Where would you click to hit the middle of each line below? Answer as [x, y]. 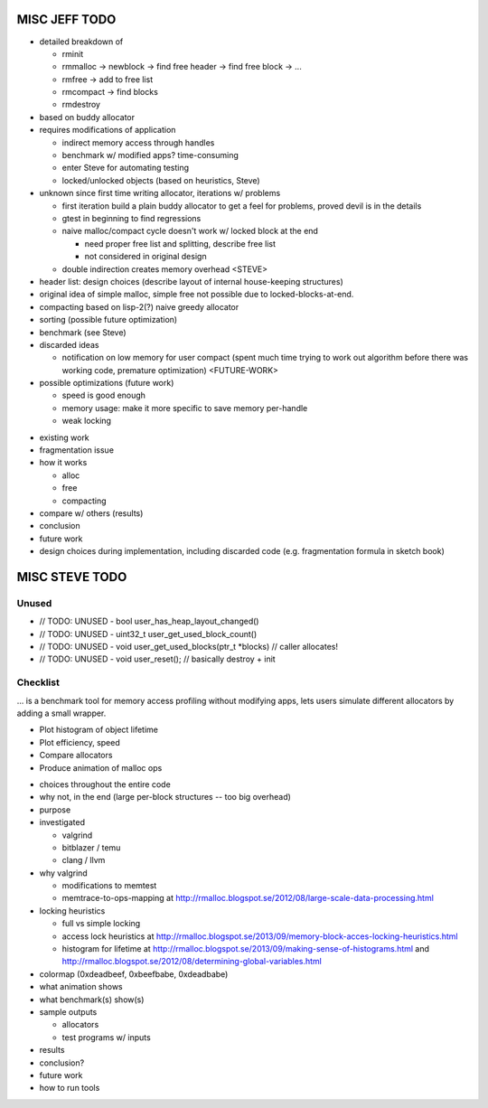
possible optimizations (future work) [107, 383]
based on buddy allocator [87, 117]
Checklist [38, 682]
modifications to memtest [109, 886]
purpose [55, 810]
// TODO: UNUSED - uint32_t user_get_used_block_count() [148, 634]
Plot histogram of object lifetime [99, 730]
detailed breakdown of [81, 42]
